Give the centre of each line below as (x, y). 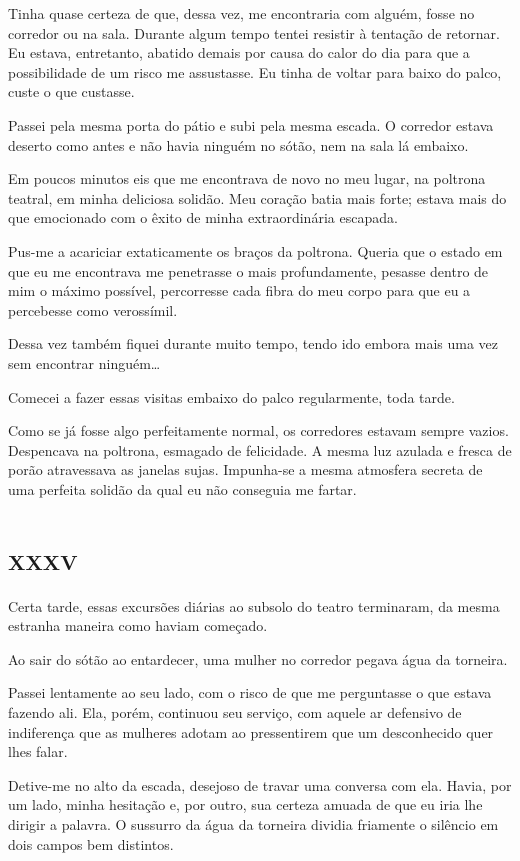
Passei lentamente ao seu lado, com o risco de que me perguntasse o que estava (250, 692)
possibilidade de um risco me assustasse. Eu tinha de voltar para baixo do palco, (255, 71)
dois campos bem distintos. (91, 843)
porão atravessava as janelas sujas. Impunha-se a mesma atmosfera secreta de (245, 469)
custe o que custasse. (71, 91)
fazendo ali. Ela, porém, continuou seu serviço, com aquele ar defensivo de (235, 711)
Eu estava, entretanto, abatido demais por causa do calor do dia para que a (239, 52)
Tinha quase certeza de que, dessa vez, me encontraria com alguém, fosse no (241, 13)
